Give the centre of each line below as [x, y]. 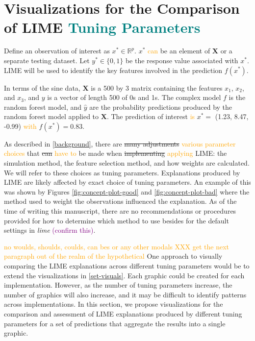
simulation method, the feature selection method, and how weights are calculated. [127, 163]
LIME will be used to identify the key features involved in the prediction [113, 70]
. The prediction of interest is [151, 116]
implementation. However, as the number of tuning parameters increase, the [118, 285]
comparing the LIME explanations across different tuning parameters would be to [127, 266]
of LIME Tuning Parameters [102, 27]
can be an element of [179, 51]
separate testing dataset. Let [47, 60]
